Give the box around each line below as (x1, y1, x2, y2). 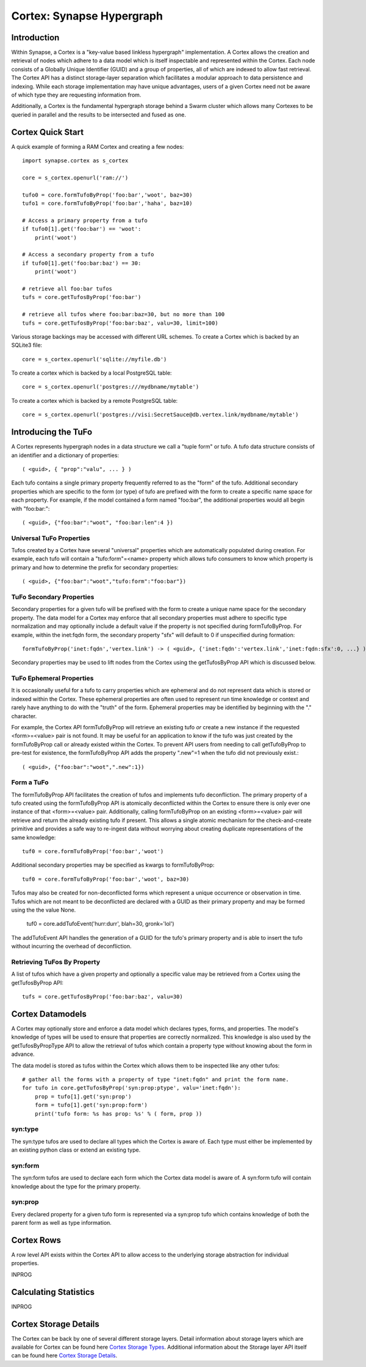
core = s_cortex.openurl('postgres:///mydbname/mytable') (22, 383, 199, 391)
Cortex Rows (11, 1235, 61, 1245)
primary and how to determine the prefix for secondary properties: (11, 563, 179, 571)
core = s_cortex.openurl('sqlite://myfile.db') (22, 356, 167, 362)
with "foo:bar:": (11, 505, 50, 512)
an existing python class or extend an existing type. (11, 1146, 141, 1153)
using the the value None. (11, 906, 76, 914)
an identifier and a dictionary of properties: (11, 452, 119, 459)
